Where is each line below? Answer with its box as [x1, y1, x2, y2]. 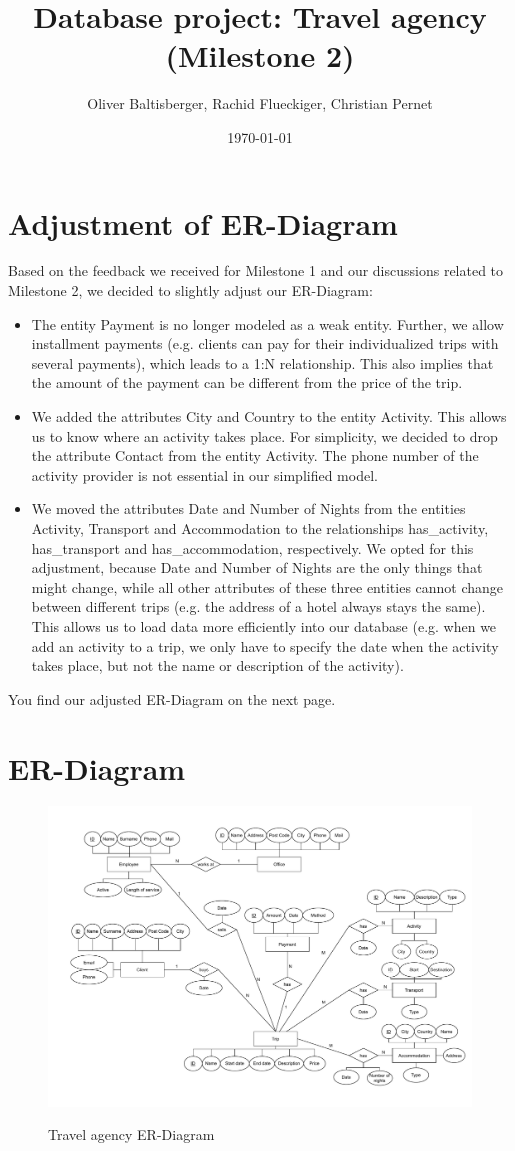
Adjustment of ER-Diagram [8, 202, 398, 243]
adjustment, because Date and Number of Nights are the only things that [31, 557, 483, 578]
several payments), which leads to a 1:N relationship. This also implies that [31, 352, 494, 373]
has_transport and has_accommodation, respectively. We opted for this [31, 537, 474, 558]
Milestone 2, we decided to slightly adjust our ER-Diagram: [8, 280, 373, 301]
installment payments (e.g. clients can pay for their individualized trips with [31, 333, 499, 354]
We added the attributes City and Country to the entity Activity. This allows [31, 406, 507, 426]
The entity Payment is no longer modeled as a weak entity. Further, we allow [31, 313, 504, 334]
